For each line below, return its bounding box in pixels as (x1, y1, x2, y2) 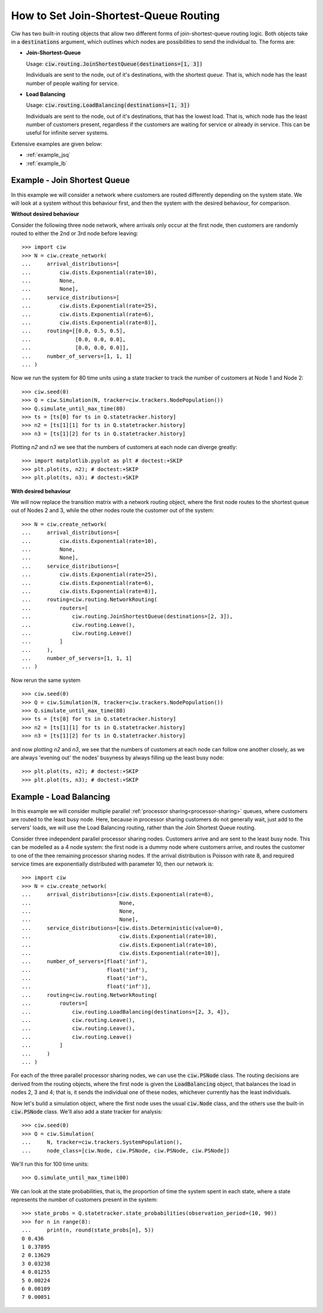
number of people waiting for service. (26, 80, 119, 87)
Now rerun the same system (11, 677, 81, 684)
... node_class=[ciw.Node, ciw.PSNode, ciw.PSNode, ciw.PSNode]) (22, 1147, 230, 1154)
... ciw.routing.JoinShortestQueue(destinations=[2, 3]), (22, 613, 233, 620)
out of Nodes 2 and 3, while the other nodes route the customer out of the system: (11, 507, 215, 514)
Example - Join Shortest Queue (11, 175, 130, 186)
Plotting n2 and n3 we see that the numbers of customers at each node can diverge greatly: (11, 444, 237, 451)
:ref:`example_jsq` (26, 151, 71, 159)
